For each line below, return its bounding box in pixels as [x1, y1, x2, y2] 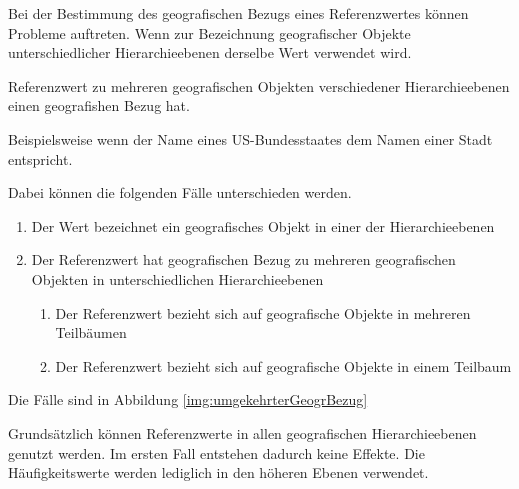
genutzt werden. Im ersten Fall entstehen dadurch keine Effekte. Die [8, 442, 425, 463]
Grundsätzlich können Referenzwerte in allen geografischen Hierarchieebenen [8, 422, 477, 443]
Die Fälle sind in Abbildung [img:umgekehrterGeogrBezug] [8, 389, 368, 410]
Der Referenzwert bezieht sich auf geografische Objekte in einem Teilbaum [55, 355, 512, 376]
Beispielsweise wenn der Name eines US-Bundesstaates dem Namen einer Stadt [8, 128, 493, 149]
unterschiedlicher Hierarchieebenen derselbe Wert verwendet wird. [8, 42, 412, 63]
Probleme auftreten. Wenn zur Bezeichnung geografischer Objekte [8, 22, 411, 43]
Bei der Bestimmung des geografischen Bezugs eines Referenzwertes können [8, 3, 469, 23]
